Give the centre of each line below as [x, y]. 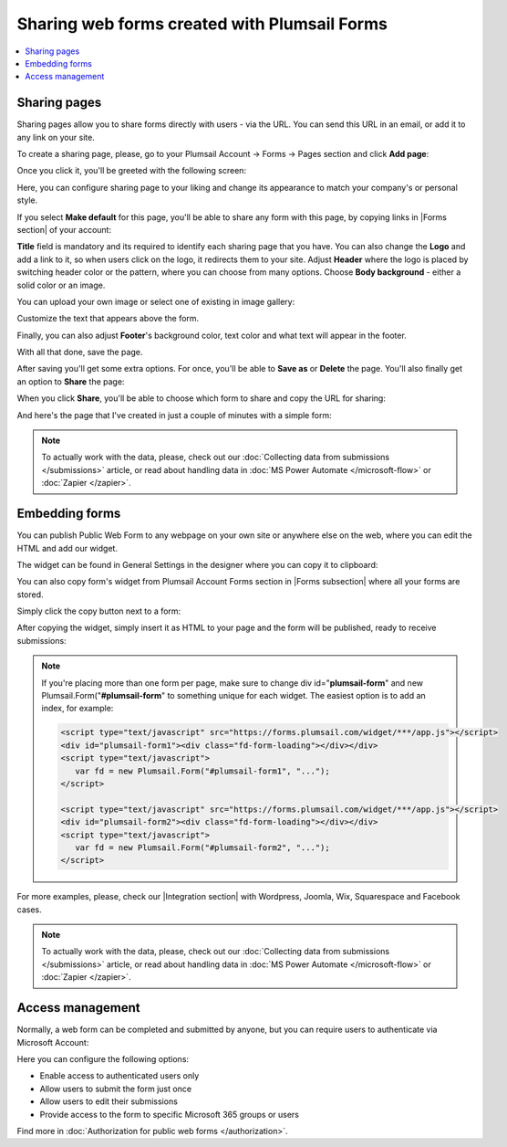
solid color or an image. [61, 285]
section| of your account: [64, 229]
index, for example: [78, 709]
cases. [29, 910]
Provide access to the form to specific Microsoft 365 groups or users [170, 1114]
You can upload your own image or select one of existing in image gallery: [156, 301]
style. [27, 200]
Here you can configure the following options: [103, 1058]
